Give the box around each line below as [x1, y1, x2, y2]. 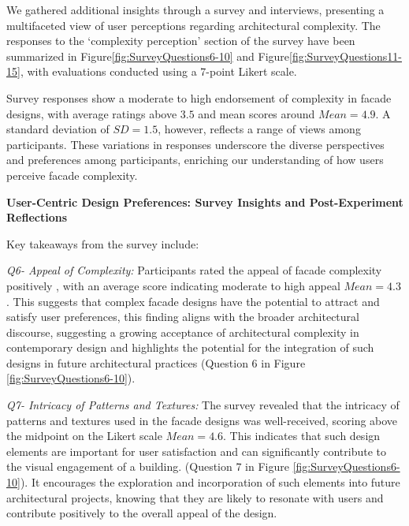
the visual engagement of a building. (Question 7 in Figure [6, 458, 289, 475]
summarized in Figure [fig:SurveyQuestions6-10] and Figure [6, 47, 290, 64]
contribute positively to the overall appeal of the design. [6, 505, 277, 521]
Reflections [6, 209, 68, 226]
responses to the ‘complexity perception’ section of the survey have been [6, 32, 355, 49]
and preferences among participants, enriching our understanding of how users [6, 151, 384, 168]
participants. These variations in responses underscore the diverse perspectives [6, 136, 385, 152]
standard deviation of [6, 121, 110, 137]
